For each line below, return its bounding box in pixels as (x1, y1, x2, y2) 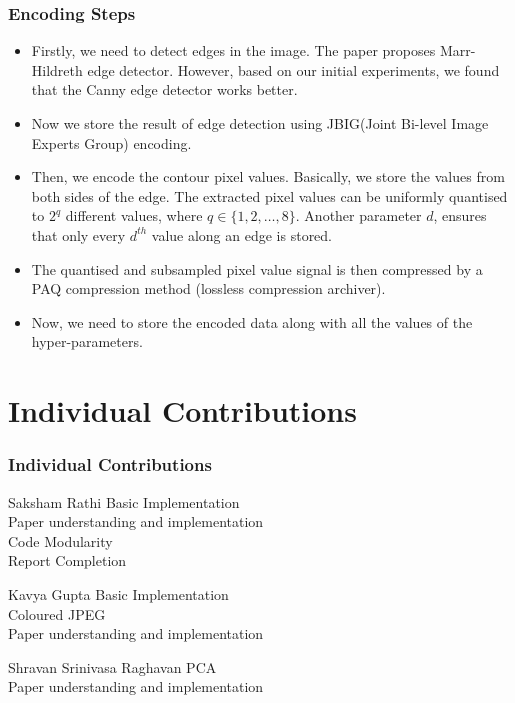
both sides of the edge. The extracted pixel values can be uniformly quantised (31, 185, 508, 206)
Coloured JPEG (8, 603, 106, 624)
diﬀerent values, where (65, 205, 203, 226)
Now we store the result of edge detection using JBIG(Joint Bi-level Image (31, 113, 489, 133)
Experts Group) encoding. (31, 132, 192, 153)
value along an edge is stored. (151, 224, 333, 245)
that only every (31, 224, 126, 245)
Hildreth (31, 59, 83, 80)
